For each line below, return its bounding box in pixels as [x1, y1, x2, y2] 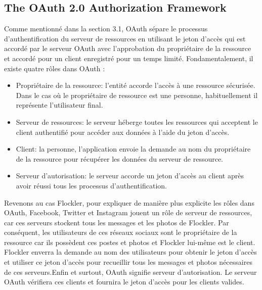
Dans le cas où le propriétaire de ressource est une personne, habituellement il [16, 89, 258, 100]
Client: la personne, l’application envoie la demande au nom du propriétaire [16, 143, 251, 154]
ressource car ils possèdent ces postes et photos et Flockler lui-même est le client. [4, 236, 255, 247]
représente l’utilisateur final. [16, 100, 103, 110]
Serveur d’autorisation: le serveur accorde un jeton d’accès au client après [16, 170, 244, 181]
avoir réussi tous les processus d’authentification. [16, 180, 167, 190]
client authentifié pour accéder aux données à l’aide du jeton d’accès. [16, 126, 230, 137]
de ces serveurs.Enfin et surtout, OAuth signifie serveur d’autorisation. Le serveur [4, 266, 257, 277]
